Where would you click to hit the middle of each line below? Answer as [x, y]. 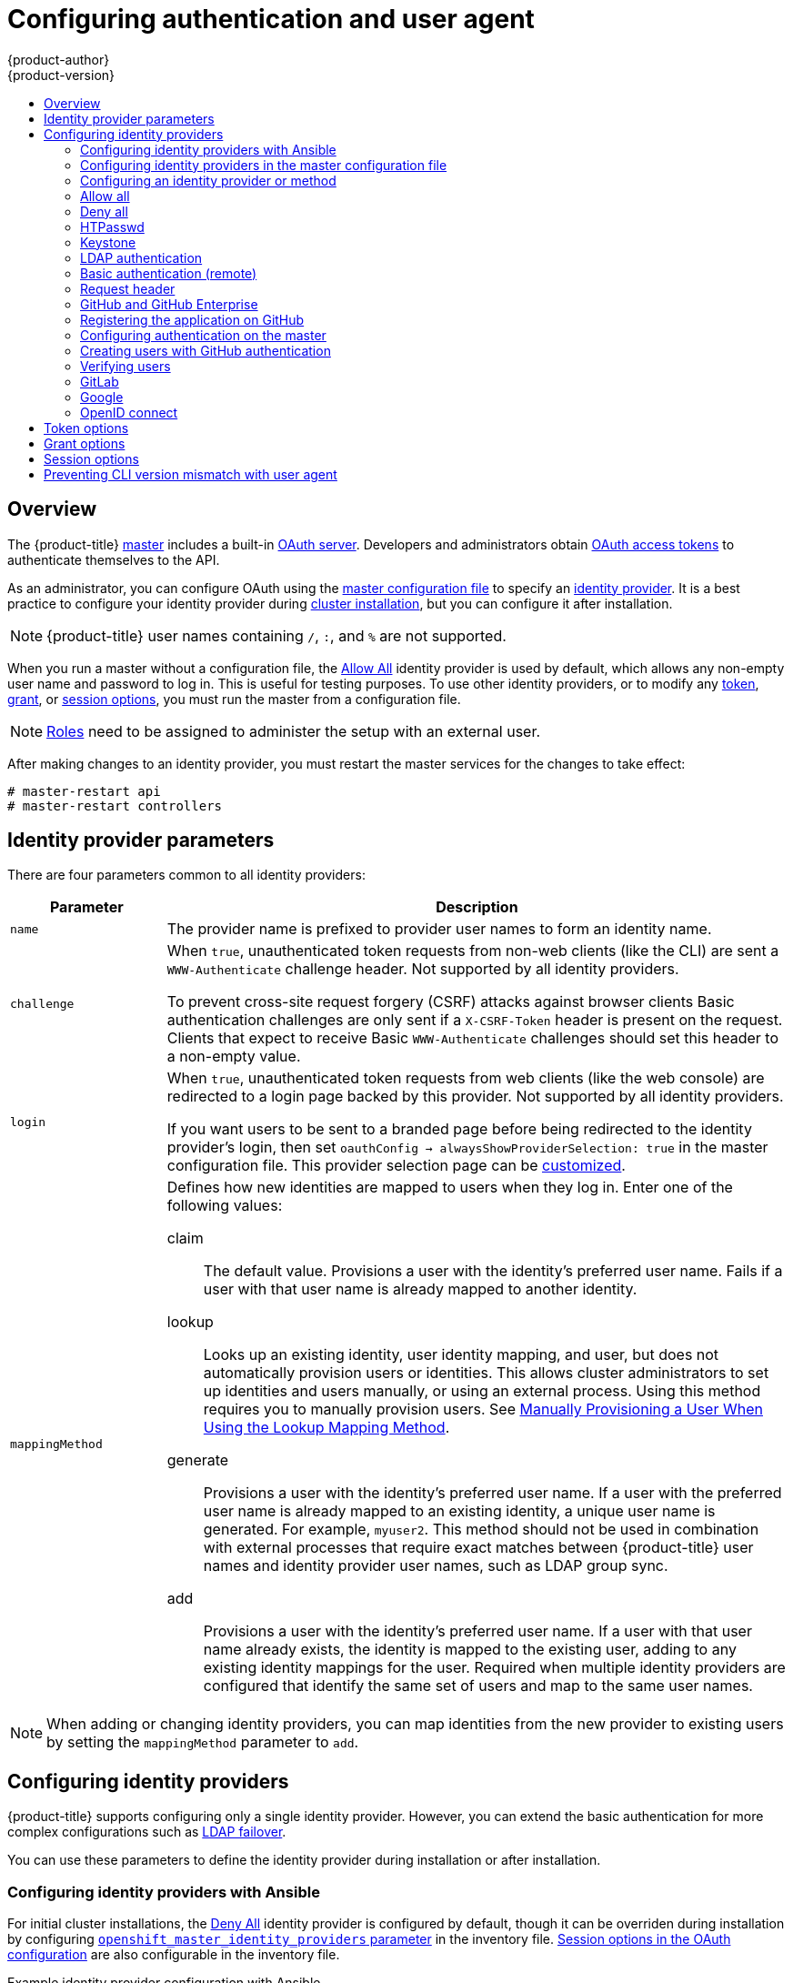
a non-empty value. [234, 1057]
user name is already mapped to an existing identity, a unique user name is [459, 1511]
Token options [86, 428]
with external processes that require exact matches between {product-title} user [478, 1548]
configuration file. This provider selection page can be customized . [396, 1166]
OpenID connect [129, 412]
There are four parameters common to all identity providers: [186, 875]
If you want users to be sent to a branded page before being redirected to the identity [459, 1129]
